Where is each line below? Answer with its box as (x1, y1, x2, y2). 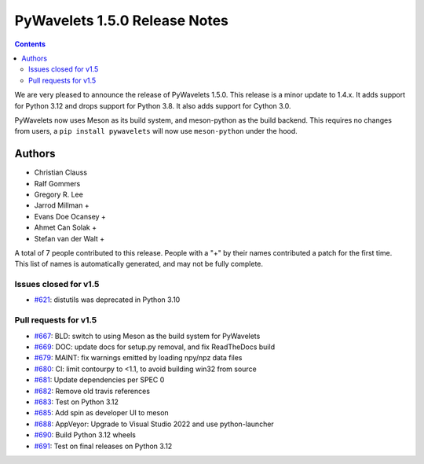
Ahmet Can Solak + (34, 223, 97, 232)
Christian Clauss (34, 168, 88, 177)
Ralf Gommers (34, 179, 81, 188)
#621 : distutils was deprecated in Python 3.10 (34, 295, 181, 304)
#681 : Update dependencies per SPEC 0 (34, 375, 165, 385)
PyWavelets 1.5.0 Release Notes (14, 12, 229, 29)
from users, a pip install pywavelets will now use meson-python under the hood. (14, 127, 298, 136)
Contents (14, 39, 46, 49)
